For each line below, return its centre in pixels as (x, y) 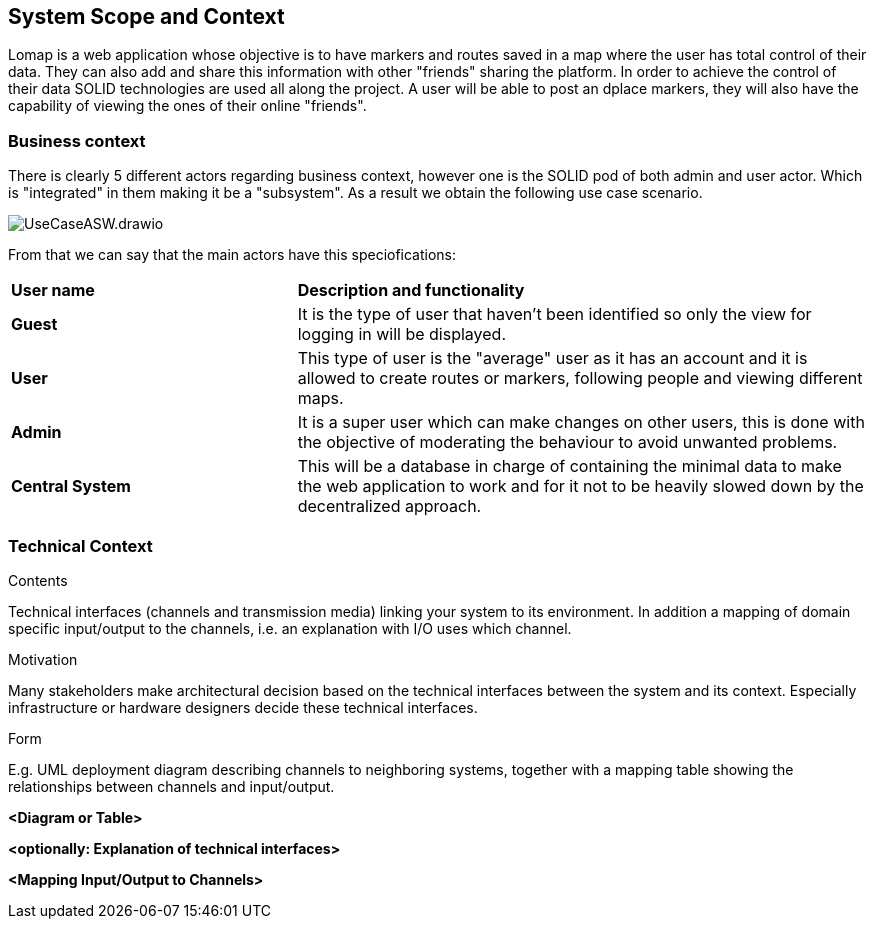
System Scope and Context (146, 16)
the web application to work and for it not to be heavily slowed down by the (580, 486)
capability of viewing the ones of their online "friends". (187, 106)
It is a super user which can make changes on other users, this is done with (581, 422)
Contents (38, 580)
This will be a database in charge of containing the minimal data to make (569, 466)
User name (53, 290)
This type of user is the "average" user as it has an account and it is (552, 358)
